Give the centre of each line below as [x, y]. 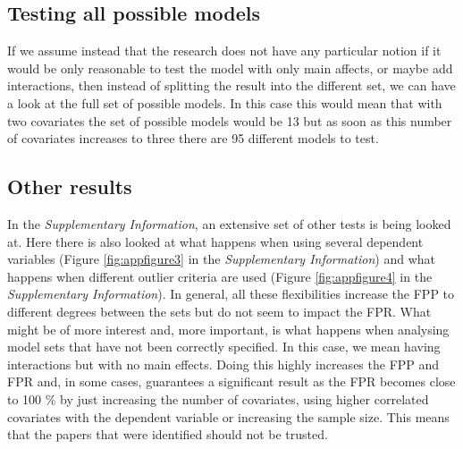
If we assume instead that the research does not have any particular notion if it [224, 51]
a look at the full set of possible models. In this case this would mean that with [225, 102]
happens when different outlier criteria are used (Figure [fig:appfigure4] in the [220, 276]
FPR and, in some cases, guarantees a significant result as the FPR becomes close [231, 381]
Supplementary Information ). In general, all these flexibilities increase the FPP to [231, 294]
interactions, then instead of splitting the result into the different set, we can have [231, 85]
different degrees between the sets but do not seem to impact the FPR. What [219, 311]
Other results [70, 186]
